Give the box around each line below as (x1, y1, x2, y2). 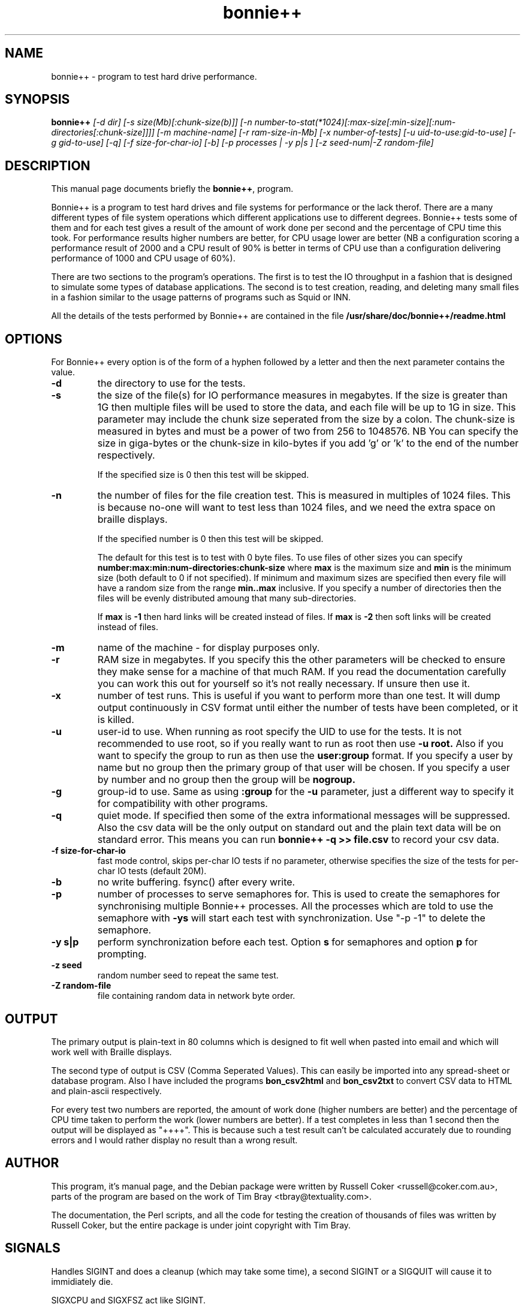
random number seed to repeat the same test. (97, 970, 279, 981)
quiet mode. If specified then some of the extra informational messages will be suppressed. (97, 809, 511, 822)
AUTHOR (5, 1155, 59, 1171)
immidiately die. (51, 1276, 113, 1287)
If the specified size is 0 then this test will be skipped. (97, 469, 309, 480)
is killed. (97, 713, 134, 726)
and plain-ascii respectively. (51, 1085, 162, 1096)
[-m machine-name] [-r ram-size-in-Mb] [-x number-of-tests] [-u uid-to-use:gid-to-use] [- (156, 127, 517, 138)
